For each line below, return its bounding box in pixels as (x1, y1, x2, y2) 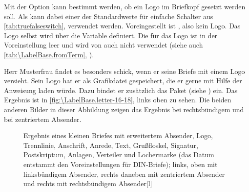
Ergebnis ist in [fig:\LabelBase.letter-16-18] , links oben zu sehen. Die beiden (4, 95, 231, 105)
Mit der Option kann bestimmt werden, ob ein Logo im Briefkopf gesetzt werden (4, 1, 246, 11)
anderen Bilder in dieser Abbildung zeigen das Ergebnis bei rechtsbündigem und (4, 104, 244, 114)
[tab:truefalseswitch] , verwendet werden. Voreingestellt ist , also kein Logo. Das (4, 21, 241, 31)
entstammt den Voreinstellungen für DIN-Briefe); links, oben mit (23, 159, 218, 169)
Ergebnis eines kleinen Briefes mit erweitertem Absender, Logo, (23, 130, 213, 141)
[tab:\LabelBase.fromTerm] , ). (4, 49, 94, 59)
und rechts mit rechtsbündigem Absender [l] (23, 178, 152, 189)
